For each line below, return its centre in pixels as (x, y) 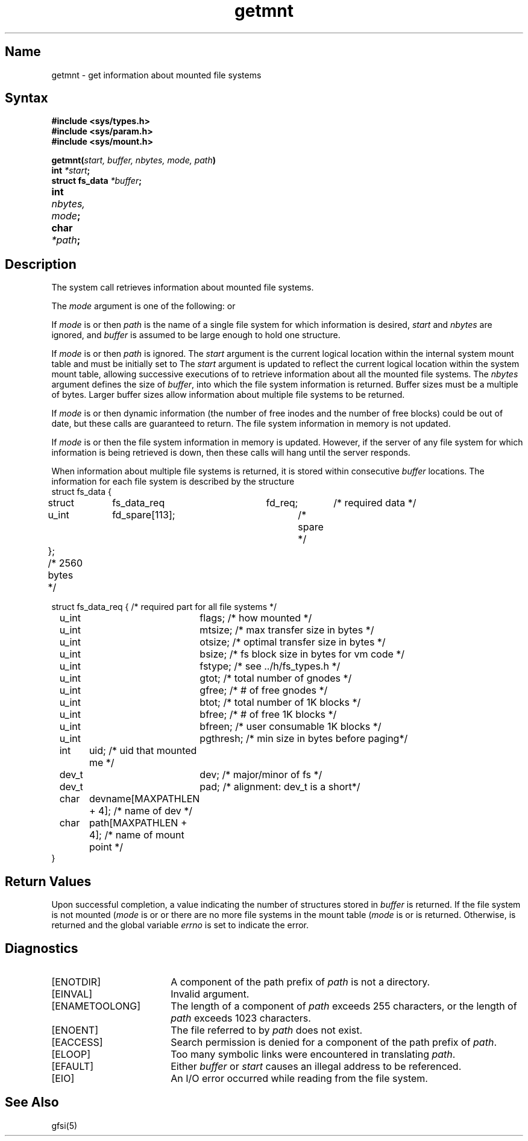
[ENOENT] (75, 1030)
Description (41, 264)
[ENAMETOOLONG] (96, 1006)
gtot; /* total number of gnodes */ (276, 678)
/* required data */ (375, 503)
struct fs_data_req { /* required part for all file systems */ (164, 607)
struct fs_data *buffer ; (97, 181)
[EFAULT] (73, 1066)
